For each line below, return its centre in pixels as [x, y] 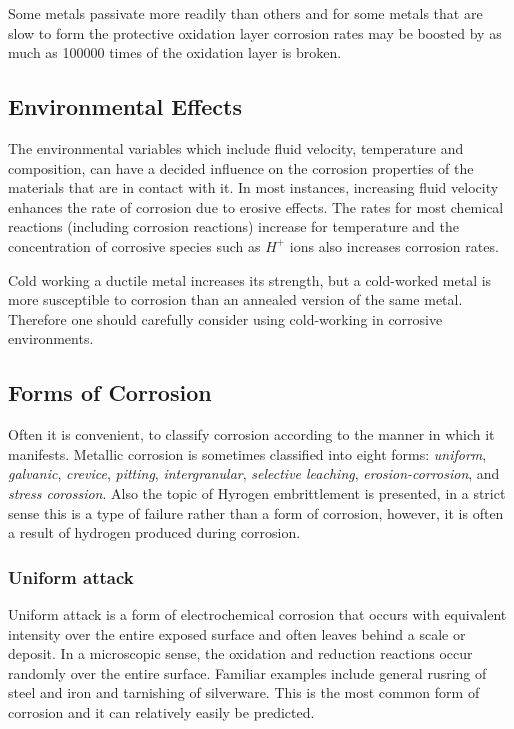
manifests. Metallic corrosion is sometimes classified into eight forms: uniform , [247, 453]
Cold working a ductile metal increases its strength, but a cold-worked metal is [250, 279]
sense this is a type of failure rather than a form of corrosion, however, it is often [256, 512]
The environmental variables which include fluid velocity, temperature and [236, 147]
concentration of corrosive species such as [134, 245]
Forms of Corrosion [110, 392]
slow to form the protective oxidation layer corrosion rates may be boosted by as [255, 32]
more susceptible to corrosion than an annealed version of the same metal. [235, 299]
